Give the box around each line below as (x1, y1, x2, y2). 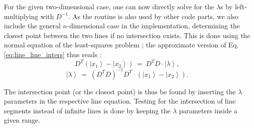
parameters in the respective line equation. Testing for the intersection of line (4, 96, 236, 106)
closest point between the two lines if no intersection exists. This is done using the (4, 30, 251, 40)
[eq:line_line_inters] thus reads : (4, 49, 102, 59)
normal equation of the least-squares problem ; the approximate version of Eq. (4, 40, 239, 50)
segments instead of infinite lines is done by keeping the (4, 105, 171, 115)
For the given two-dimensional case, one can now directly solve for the (4, 1, 214, 11)
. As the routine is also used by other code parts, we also (68, 11, 239, 21)
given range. (4, 115, 40, 125)
